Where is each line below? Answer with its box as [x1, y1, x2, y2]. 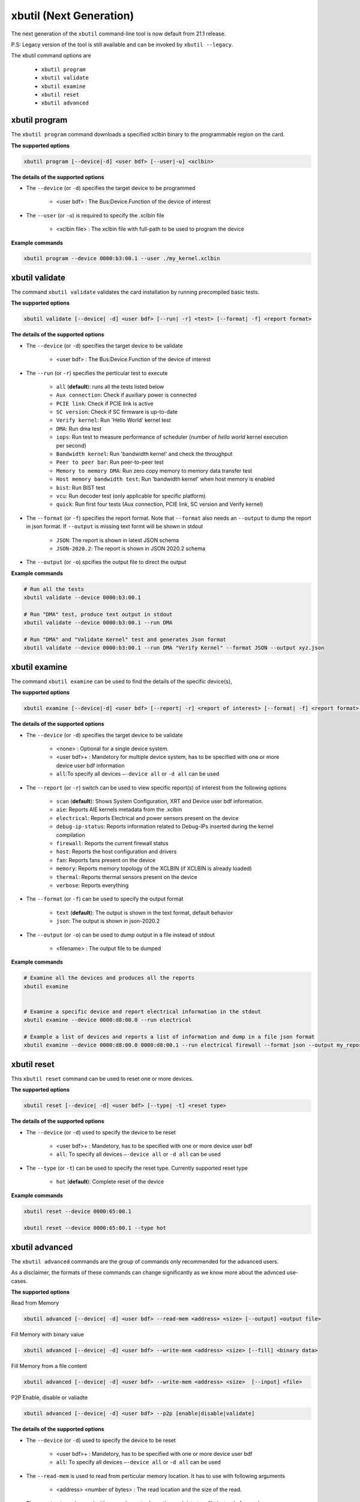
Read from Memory [11, 1300, 59, 1307]
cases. [11, 1277, 28, 1285]
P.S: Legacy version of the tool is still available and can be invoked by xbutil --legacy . [11, 41, 233, 48]
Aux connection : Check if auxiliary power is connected [56, 391, 197, 399]
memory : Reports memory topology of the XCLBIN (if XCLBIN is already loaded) [56, 865, 252, 872]
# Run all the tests [23, 586, 84, 592]
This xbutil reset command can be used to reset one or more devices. [11, 1075, 194, 1082]
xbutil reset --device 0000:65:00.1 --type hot [23, 1224, 166, 1232]
